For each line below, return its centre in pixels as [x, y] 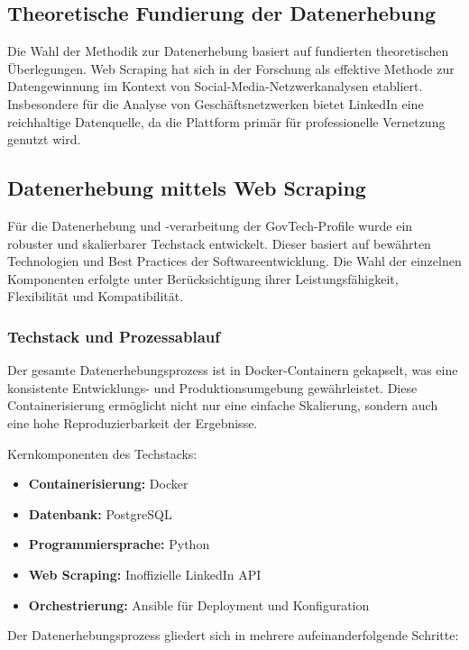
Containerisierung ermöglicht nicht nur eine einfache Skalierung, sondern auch [223, 405]
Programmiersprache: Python [119, 544]
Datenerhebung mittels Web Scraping [187, 188]
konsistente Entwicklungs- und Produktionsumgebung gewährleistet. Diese [212, 387]
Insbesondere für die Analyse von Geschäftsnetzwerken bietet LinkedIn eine [216, 103]
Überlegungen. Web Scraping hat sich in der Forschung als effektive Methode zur [231, 68]
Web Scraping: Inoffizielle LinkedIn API [145, 574]
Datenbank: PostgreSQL [100, 513]
